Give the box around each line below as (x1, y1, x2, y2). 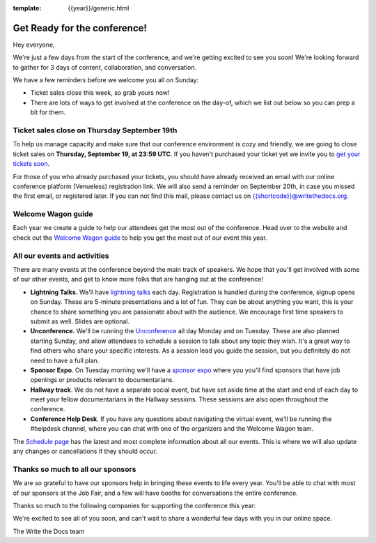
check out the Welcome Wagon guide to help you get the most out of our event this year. (13, 234, 267, 242)
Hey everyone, (13, 40, 55, 49)
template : (13, 4, 42, 12)
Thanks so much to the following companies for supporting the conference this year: (13, 501, 256, 510)
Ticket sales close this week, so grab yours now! (30, 89, 170, 97)
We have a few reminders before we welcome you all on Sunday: (13, 76, 199, 84)
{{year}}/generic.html (68, 4, 130, 12)
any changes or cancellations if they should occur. (13, 447, 158, 456)
